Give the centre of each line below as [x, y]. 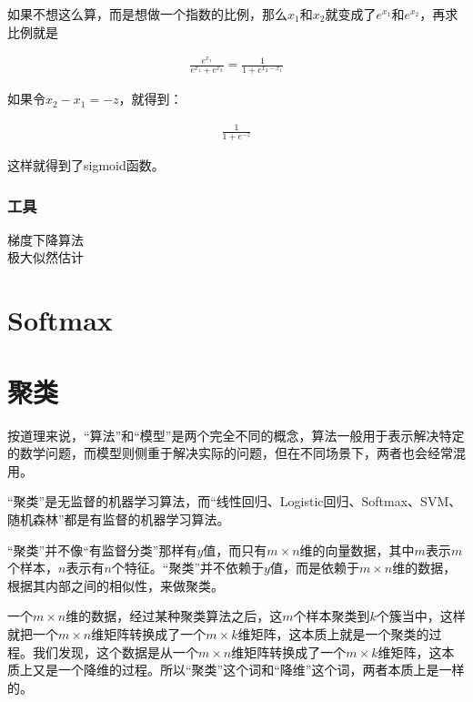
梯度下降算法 [45, 239]
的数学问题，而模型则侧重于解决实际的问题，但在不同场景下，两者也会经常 [230, 453]
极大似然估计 [45, 257]
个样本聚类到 [332, 616]
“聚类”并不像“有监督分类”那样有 [102, 549]
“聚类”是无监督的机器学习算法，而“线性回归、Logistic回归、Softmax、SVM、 [235, 501]
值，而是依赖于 [314, 568]
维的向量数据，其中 [357, 549]
